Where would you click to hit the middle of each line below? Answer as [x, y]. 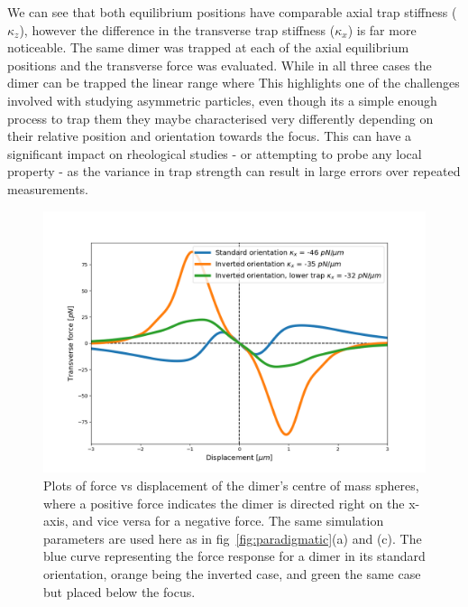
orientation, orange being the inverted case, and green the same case [232, 573]
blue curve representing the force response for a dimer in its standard [234, 556]
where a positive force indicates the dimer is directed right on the [224, 503]
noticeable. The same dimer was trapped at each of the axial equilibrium [208, 47]
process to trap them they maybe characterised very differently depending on [220, 118]
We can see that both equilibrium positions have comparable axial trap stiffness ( [232, 12]
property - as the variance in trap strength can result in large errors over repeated [234, 171]
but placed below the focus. [119, 591]
